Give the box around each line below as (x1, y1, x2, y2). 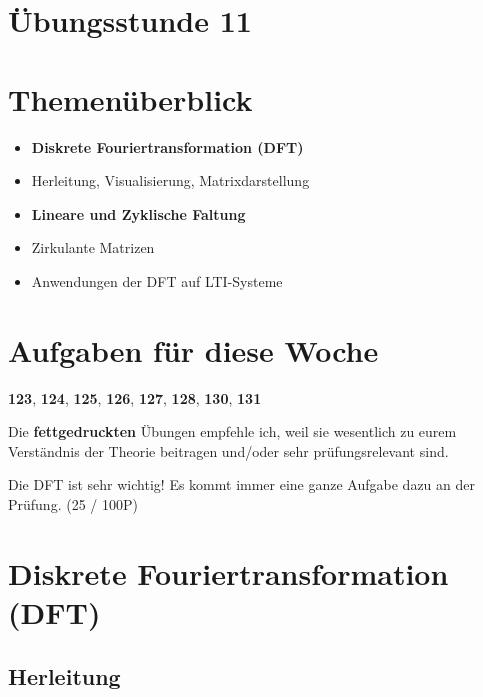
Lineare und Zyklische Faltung (31, 203, 246, 224)
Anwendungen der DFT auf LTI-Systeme (31, 270, 283, 291)
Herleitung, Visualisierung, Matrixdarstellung (31, 170, 310, 191)
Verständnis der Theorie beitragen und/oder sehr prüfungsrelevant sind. (8, 440, 449, 461)
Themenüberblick (8, 78, 253, 119)
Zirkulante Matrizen (31, 237, 155, 258)
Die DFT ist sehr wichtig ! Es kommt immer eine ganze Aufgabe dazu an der (8, 474, 475, 495)
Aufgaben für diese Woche (8, 329, 379, 370)
